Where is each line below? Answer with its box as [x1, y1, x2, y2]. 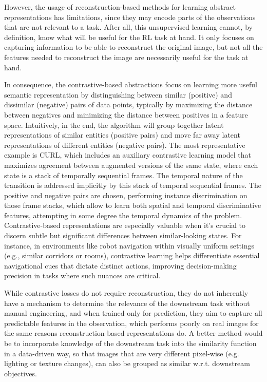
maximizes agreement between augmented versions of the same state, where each [4, 159, 258, 170]
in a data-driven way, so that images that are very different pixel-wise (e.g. [4, 348, 239, 358]
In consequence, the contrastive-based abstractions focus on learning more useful [4, 79, 258, 90]
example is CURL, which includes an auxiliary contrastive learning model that [4, 149, 252, 160]
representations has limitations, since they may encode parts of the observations [4, 11, 256, 22]
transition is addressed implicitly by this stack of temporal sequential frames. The [4, 180, 261, 190]
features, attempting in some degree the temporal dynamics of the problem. [4, 209, 242, 220]
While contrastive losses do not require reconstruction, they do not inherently [4, 288, 249, 298]
